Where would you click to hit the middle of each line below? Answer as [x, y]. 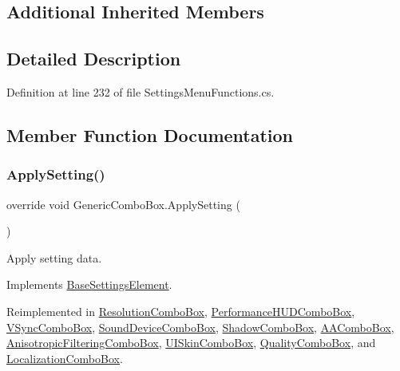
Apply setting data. [54, 257]
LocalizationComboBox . [65, 358]
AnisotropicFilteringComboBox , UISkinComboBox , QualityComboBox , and [191, 343]
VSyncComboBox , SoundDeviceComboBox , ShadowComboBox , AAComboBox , [200, 327]
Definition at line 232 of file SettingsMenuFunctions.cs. [141, 91]
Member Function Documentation [150, 134]
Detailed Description [94, 59]
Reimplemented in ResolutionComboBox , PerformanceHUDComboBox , [181, 311]
